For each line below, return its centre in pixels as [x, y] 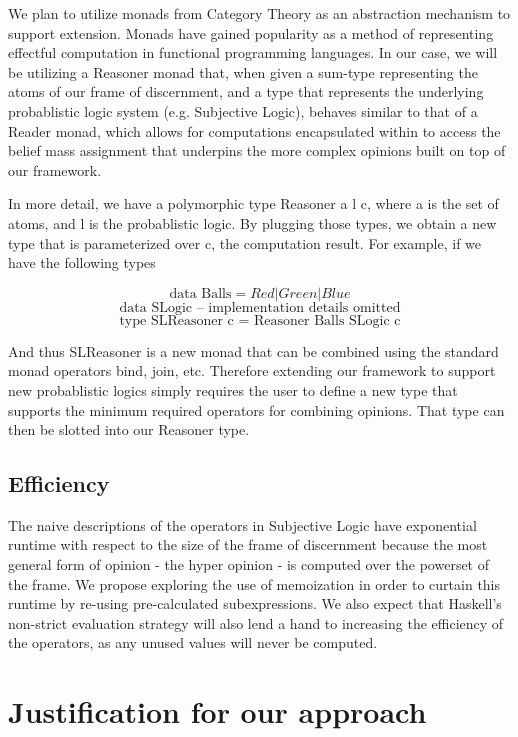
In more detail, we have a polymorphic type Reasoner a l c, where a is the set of [253, 203]
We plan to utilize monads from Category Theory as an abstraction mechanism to [259, 13]
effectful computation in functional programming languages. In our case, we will [253, 52]
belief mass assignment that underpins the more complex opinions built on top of [257, 150]
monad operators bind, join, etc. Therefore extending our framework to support [252, 370]
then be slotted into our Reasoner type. [129, 429]
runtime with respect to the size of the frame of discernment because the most [248, 544]
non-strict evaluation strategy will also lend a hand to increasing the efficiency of [256, 622]
